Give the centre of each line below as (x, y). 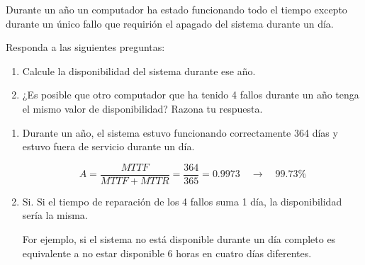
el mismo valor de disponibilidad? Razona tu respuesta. (142, 108)
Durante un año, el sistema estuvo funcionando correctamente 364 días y (180, 132)
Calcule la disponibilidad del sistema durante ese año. (139, 71)
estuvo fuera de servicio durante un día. (108, 146)
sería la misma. (55, 215)
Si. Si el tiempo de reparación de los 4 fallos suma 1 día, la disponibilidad (182, 201)
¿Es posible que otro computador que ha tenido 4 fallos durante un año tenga (191, 95)
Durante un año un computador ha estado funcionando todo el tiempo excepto (176, 9)
